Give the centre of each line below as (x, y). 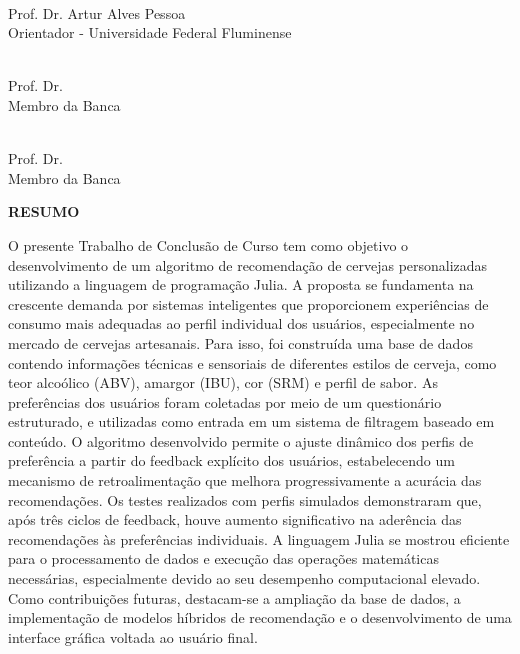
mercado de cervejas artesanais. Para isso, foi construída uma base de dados (240, 342)
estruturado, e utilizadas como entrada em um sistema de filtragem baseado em (251, 421)
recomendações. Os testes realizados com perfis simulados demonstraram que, (245, 499)
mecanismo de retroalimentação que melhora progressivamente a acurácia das (245, 480)
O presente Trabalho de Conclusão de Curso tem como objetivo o (208, 244)
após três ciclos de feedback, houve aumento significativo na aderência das (235, 519)
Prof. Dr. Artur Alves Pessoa (97, 12)
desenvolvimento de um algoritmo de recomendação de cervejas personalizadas (248, 264)
